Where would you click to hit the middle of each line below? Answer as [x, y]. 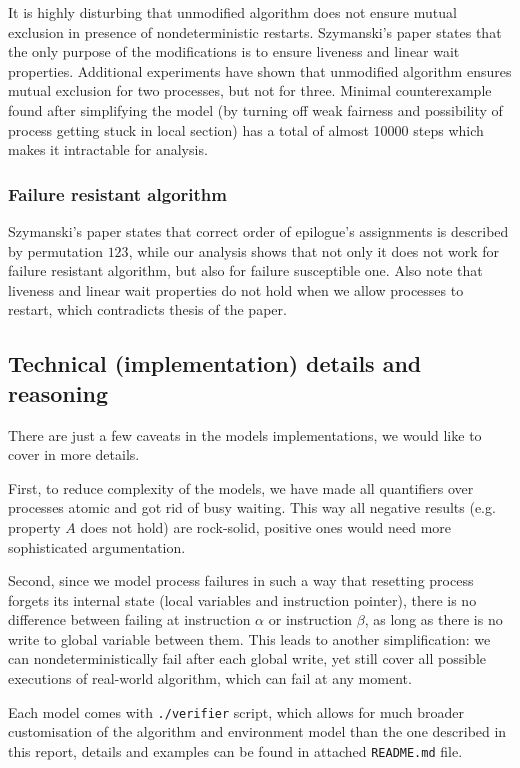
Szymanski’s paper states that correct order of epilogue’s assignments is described [258, 230]
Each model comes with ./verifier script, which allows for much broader [236, 711]
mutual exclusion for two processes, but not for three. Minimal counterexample [250, 90]
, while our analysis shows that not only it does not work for [313, 250]
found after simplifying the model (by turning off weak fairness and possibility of [255, 109]
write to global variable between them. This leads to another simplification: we [249, 638]
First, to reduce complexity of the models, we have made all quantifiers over [241, 487]
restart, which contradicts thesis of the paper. [147, 309]
